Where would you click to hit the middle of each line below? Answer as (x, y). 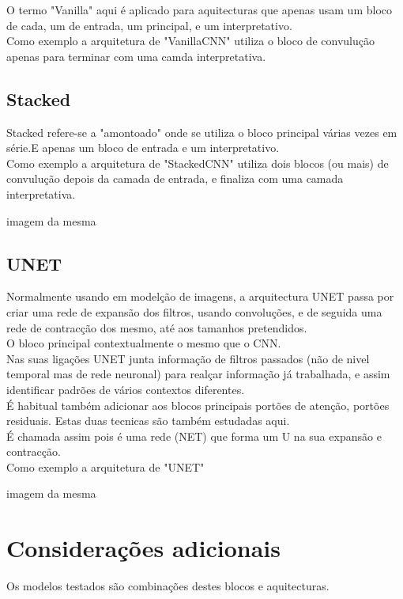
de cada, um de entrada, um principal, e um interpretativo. (149, 25)
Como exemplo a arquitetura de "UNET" (105, 466)
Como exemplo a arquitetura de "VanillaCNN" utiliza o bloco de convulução (190, 41)
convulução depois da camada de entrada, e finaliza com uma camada (175, 178)
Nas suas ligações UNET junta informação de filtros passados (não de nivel (188, 358)
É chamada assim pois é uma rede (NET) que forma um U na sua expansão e (194, 436)
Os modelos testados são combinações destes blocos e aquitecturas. (168, 586)
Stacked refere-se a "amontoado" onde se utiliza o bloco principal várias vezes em (202, 132)
